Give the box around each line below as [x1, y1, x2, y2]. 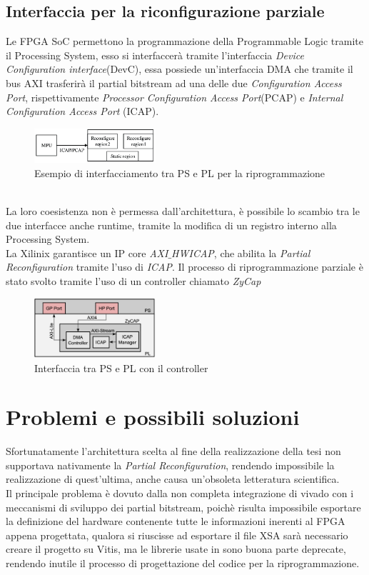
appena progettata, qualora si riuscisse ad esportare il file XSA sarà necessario [6, 527, 348, 542]
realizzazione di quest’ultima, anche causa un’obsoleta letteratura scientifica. [6, 471, 340, 486]
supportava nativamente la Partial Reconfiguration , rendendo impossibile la [6, 457, 335, 472]
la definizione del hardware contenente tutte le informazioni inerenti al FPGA [6, 514, 345, 529]
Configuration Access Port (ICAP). [6, 104, 159, 119]
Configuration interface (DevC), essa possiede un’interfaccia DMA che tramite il [6, 61, 353, 76]
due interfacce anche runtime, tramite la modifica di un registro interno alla [6, 217, 337, 232]
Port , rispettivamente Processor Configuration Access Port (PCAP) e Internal [6, 89, 343, 104]
